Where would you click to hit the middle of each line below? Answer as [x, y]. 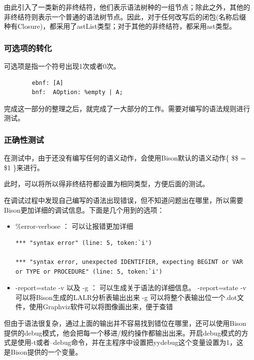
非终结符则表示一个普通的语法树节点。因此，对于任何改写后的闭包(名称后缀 [125, 16]
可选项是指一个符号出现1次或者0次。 [62, 66]
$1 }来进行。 [24, 167]
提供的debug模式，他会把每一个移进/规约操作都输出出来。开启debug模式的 [123, 332]
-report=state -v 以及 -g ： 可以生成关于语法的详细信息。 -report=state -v [131, 288]
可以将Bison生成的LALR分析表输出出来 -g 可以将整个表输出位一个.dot [126, 297]
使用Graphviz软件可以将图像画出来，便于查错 [101, 307]
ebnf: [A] [48, 83]
